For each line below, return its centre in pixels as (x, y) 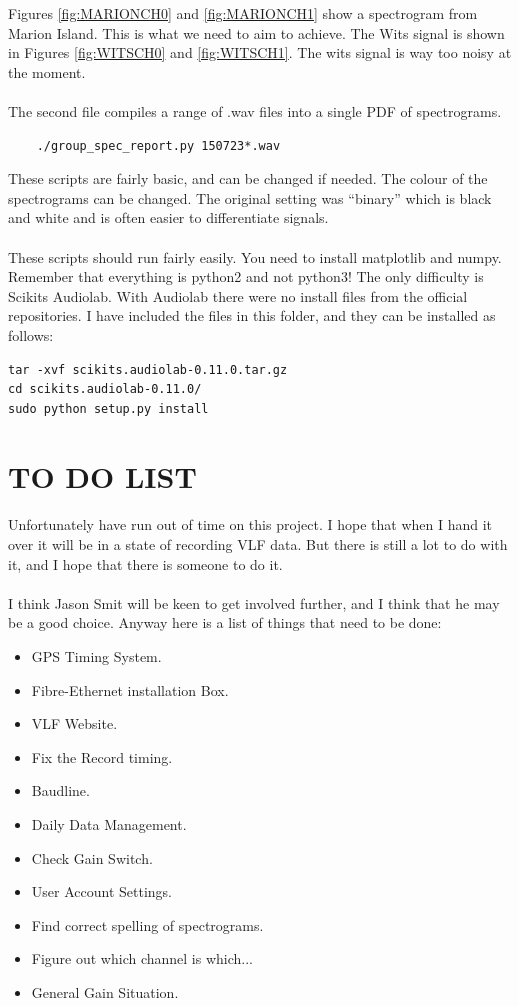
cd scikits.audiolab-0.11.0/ (105, 389)
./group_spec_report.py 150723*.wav (158, 145)
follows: (31, 334)
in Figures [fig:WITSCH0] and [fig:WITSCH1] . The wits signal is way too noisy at (260, 52)
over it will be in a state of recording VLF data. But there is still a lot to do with (258, 544)
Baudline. (60, 790)
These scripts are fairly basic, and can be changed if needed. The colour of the (248, 178)
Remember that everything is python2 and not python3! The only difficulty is (246, 276)
